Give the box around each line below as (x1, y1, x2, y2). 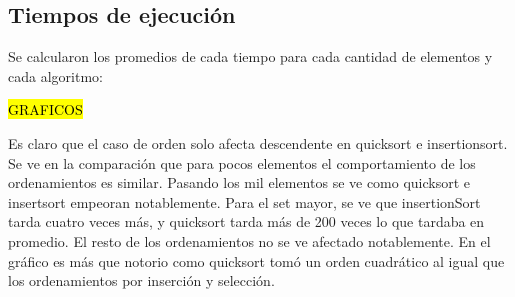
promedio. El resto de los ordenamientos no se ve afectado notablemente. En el (8, 230, 491, 251)
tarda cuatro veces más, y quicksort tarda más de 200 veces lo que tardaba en (8, 211, 485, 232)
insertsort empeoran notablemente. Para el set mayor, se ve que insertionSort (8, 191, 481, 212)
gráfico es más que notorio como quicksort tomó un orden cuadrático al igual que (8, 250, 505, 271)
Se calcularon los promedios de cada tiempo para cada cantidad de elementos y (8, 46, 493, 67)
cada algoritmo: (8, 65, 103, 86)
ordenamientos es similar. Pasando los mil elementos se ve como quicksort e (8, 172, 471, 193)
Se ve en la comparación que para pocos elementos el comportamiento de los (8, 152, 476, 173)
